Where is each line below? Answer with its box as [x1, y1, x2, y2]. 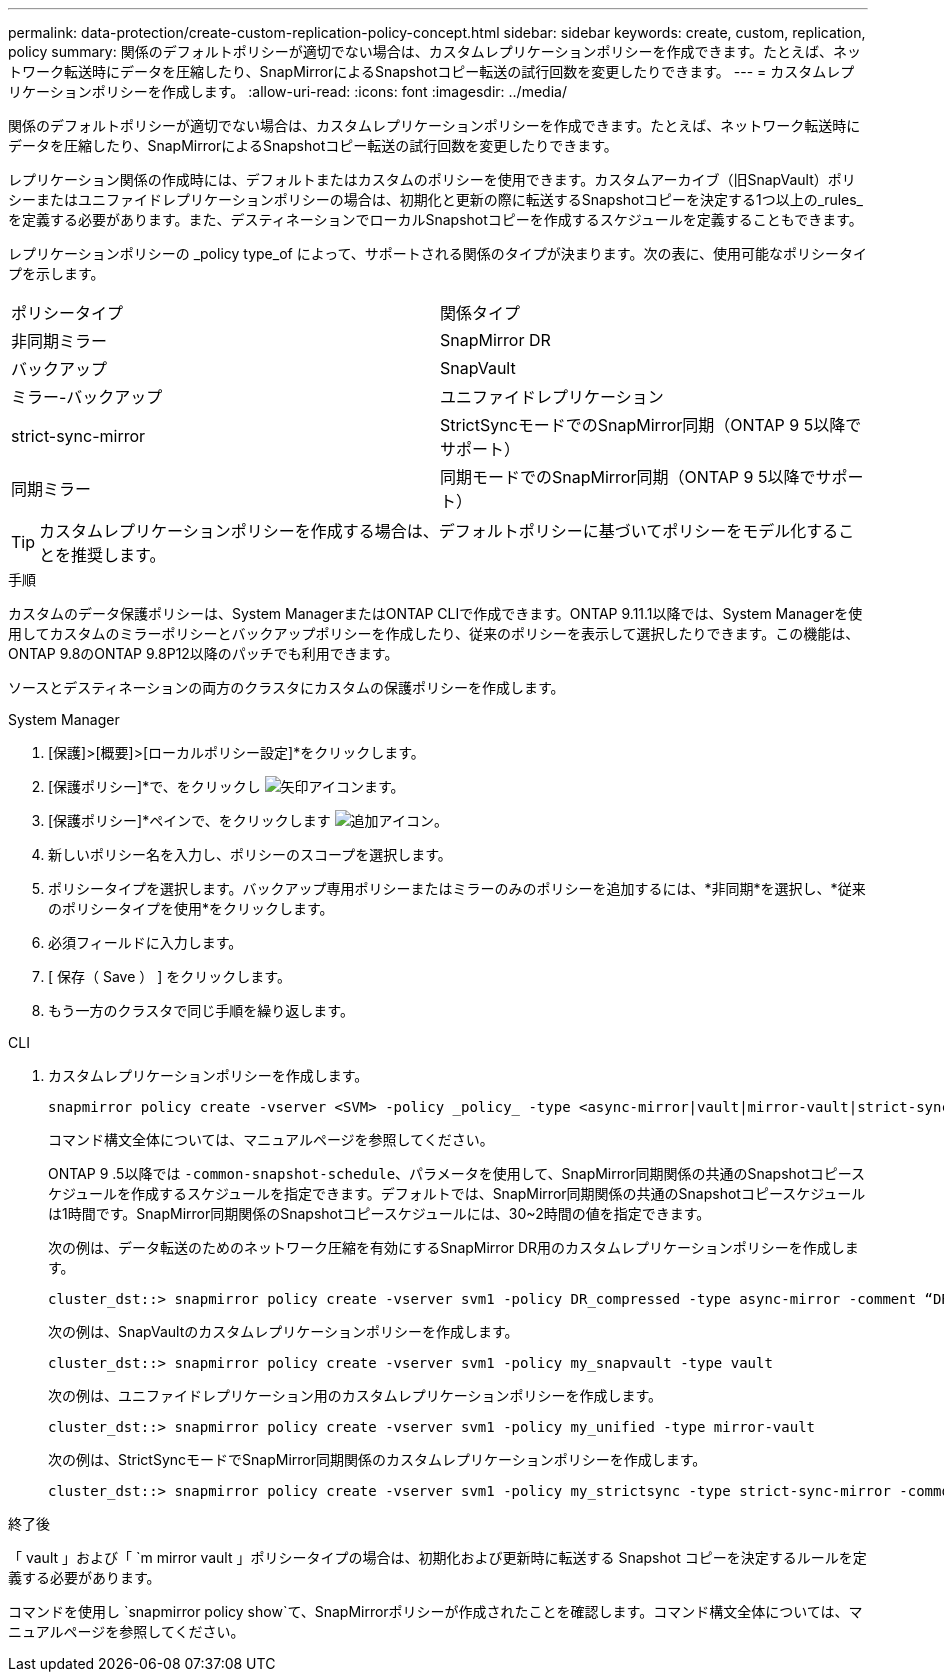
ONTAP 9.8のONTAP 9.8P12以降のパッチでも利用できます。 [8, 645, 399, 662]
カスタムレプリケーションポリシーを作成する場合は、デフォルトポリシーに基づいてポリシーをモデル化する [39, 521, 839, 541]
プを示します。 [8, 265, 105, 282]
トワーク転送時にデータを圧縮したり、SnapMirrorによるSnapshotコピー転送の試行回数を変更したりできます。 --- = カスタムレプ [8, 63, 855, 80]
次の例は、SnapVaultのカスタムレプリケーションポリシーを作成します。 [48, 1323, 519, 1340]
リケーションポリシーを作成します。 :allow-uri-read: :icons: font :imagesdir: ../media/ [8, 83, 567, 100]
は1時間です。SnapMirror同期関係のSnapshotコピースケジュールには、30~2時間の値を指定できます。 [48, 1205, 711, 1222]
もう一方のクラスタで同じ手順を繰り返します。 [48, 1002, 354, 1019]
